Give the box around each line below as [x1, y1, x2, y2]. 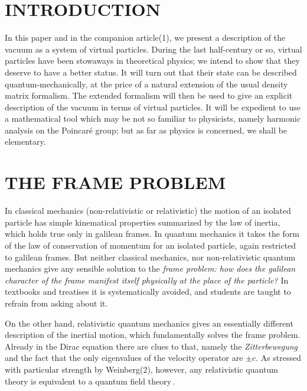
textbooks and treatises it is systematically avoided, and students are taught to [5, 285, 291, 298]
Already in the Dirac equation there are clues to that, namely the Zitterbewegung [5, 340, 298, 352]
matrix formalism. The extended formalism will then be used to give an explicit [5, 89, 293, 102]
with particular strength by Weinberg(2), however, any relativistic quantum [5, 363, 278, 375]
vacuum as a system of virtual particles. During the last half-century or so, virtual [5, 43, 302, 55]
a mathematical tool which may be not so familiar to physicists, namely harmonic [5, 112, 301, 125]
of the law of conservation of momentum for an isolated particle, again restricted [5, 239, 296, 251]
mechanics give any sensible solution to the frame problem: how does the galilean [5, 262, 296, 275]
